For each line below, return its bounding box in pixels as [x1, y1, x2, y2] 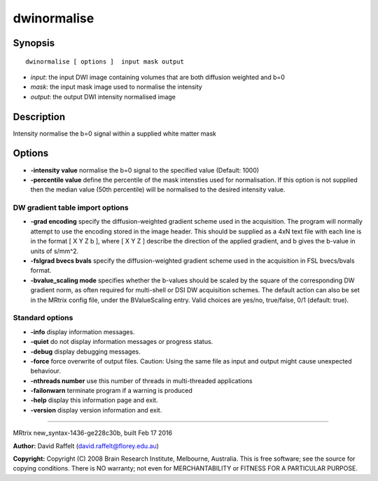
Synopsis [13, 37, 55, 49]
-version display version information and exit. [30, 405, 162, 414]
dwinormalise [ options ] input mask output [25, 57, 185, 66]
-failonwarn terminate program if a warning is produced [30, 387, 192, 395]
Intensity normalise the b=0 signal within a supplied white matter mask [13, 129, 217, 138]
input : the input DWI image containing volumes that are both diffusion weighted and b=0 [30, 73, 285, 81]
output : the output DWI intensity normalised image [30, 92, 176, 101]
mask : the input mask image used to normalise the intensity [30, 82, 202, 91]
